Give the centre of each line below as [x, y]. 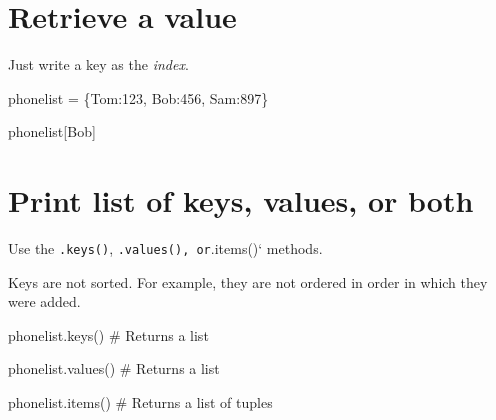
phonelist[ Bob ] [52, 131]
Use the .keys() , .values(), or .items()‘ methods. [165, 248]
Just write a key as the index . [98, 64]
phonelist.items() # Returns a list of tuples [140, 402]
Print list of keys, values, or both [241, 200]
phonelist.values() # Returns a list [114, 368]
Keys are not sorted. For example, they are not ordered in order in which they [248, 281]
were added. [44, 301]
